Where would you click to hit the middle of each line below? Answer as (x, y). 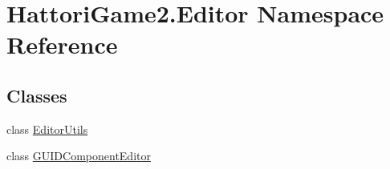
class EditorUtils (47, 129)
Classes (37, 95)
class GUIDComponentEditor (79, 156)
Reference (62, 44)
